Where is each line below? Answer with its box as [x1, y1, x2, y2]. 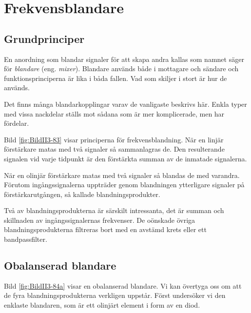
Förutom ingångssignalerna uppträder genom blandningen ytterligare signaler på [4, 179, 245, 190]
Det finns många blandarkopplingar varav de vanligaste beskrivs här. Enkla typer [4, 98, 247, 109]
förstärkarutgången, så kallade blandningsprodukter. [4, 189, 160, 199]
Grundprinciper [4, 31, 85, 46]
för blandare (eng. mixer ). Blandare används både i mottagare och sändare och [4, 63, 239, 74]
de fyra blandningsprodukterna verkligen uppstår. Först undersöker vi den [4, 290, 226, 300]
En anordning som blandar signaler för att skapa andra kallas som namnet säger [4, 54, 244, 64]
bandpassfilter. [4, 234, 47, 244]
